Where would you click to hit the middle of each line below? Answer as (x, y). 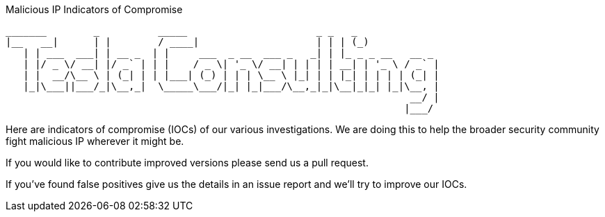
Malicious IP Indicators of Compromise (94, 9)
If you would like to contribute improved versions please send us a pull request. (187, 163)
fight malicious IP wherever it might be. (95, 141)
